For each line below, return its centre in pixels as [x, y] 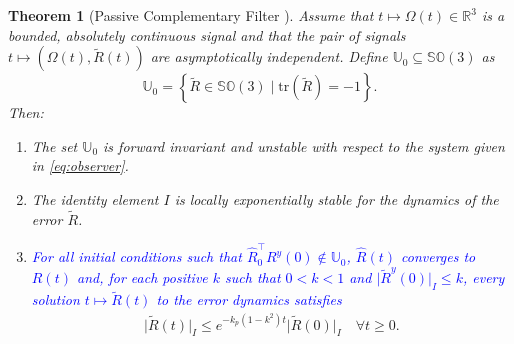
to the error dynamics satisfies [249, 299]
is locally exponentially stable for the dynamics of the [336, 198]
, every [483, 277]
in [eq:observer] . [80, 165]
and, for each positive [142, 277]
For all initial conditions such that [136, 256]
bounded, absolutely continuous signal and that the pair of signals [207, 34]
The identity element [95, 198]
